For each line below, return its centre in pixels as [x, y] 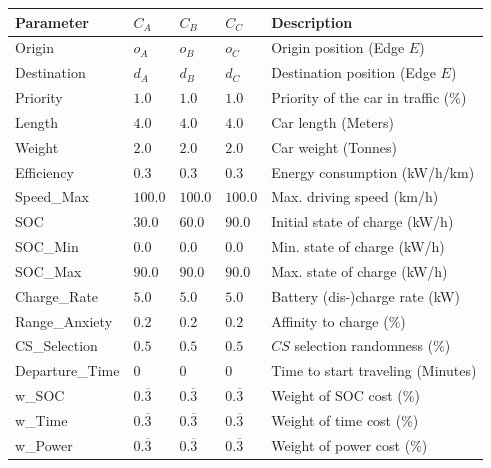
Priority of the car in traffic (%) [369, 97]
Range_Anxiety [64, 320]
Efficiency [44, 171]
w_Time [41, 420]
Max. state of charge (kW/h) [359, 270]
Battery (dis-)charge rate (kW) [365, 295]
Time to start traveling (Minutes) [374, 370]
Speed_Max [52, 196]
